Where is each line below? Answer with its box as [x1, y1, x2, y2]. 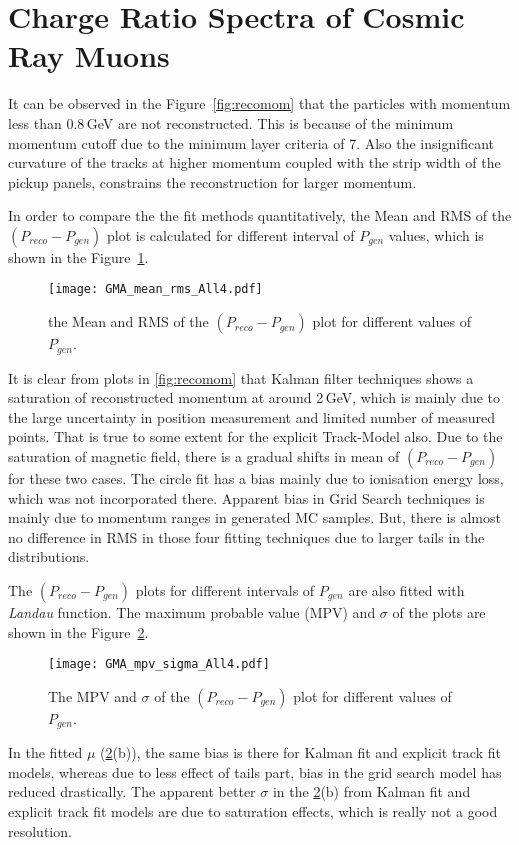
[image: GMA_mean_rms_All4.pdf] [48, 282, 263, 297]
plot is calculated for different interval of [106, 224, 355, 245]
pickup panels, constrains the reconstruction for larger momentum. [8, 171, 417, 192]
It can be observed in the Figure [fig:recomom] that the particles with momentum [8, 93, 511, 114]
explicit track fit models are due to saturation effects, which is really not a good [8, 801, 498, 821]
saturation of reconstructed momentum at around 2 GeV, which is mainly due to [8, 387, 501, 408]
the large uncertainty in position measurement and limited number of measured [8, 406, 495, 427]
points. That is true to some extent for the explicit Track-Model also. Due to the [8, 426, 503, 447]
